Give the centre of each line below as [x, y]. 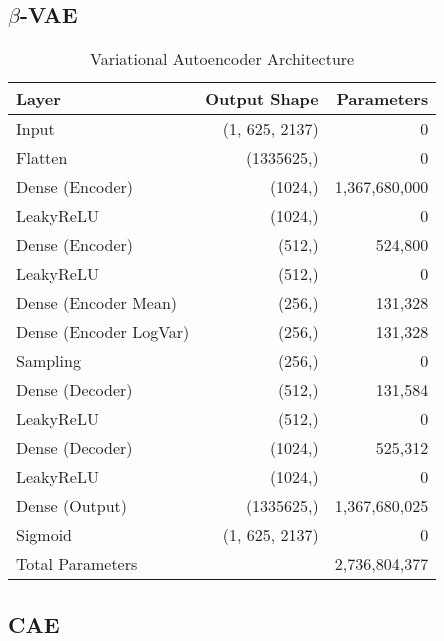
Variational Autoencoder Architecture [222, 59]
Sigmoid [44, 535]
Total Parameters [77, 564]
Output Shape [262, 99]
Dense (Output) [71, 506]
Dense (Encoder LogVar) [103, 332]
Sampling [48, 361]
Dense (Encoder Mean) [97, 303]
